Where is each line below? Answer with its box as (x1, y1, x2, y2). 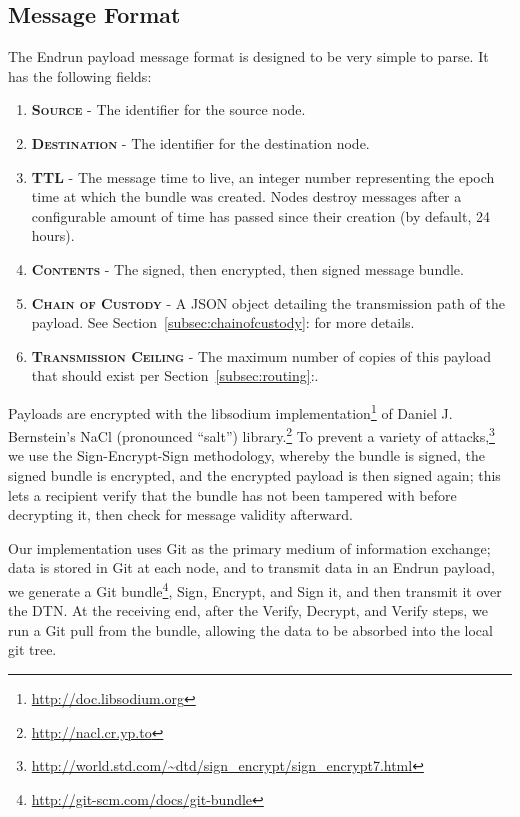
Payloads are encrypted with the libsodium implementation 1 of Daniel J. (8, 399, 453, 423)
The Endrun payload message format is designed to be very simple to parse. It (8, 46, 489, 67)
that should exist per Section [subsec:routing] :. (31, 365, 319, 386)
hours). (31, 225, 75, 246)
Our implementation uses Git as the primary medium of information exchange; (8, 537, 491, 558)
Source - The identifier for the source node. (31, 99, 306, 120)
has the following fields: (8, 65, 152, 86)
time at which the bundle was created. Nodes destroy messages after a (31, 186, 462, 207)
